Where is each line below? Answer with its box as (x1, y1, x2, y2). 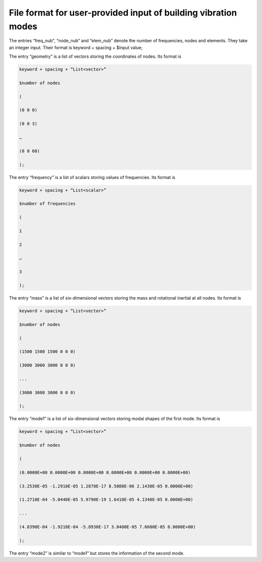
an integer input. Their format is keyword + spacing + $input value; (9, 44, 143, 51)
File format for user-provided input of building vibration (9, 7, 237, 18)
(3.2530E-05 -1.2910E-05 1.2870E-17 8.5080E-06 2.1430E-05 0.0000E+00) (19, 483, 194, 489)
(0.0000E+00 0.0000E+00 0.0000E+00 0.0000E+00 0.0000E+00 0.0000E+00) (19, 470, 191, 475)
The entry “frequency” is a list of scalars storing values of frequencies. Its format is (9, 174, 176, 180)
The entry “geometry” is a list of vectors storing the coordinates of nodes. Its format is (9, 53, 181, 59)
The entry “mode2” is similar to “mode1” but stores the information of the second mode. (9, 550, 184, 556)
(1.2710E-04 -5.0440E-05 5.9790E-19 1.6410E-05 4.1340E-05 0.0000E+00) (19, 497, 194, 503)
